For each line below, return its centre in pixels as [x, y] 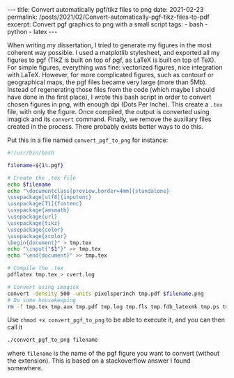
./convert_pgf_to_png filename [53, 340]
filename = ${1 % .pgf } [36, 165]
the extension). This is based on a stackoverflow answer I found [99, 361]
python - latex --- [32, 32]
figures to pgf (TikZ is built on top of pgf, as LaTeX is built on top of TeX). [112, 60]
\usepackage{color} [36, 230]
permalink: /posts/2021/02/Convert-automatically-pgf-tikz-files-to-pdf [109, 17]
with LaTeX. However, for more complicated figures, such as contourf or [110, 75]
